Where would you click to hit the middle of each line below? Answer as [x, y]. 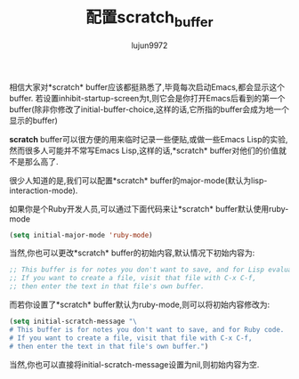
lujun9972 [149, 45]
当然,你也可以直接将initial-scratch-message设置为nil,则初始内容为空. [134, 364]
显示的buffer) [33, 120]
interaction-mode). [44, 190]
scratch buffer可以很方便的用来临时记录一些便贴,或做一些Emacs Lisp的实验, [149, 139]
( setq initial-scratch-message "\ [73, 322]
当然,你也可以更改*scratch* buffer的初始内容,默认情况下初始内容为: [132, 253]
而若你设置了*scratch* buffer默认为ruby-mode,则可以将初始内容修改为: [139, 305]
